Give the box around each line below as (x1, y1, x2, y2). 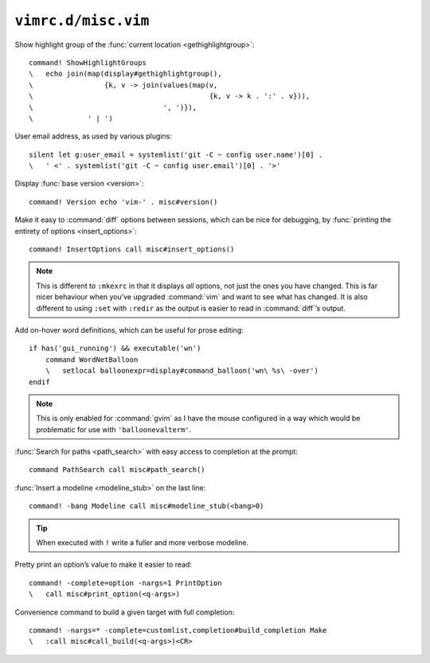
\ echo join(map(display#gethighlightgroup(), (29, 69, 222, 79)
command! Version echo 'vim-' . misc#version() (29, 197, 218, 206)
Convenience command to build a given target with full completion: (14, 607, 235, 617)
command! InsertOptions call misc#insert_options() (29, 245, 235, 254)
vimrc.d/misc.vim (14, 12, 150, 29)
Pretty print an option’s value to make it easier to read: (14, 560, 193, 569)
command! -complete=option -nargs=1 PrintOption (29, 578, 222, 587)
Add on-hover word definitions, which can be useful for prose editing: (14, 325, 244, 334)
